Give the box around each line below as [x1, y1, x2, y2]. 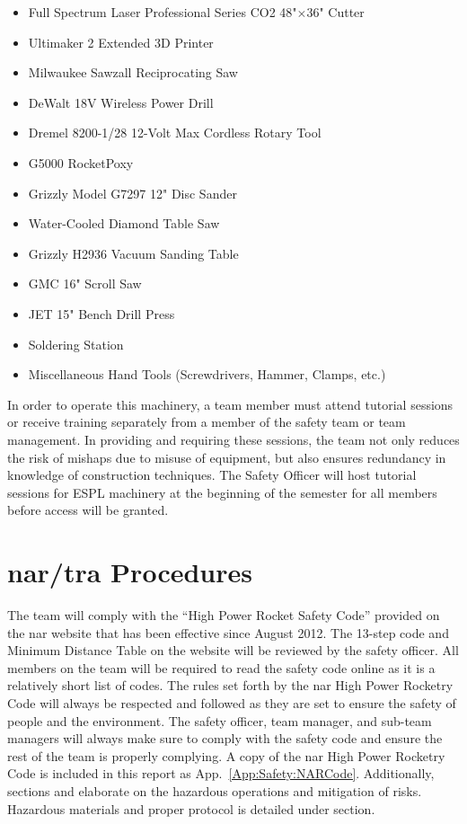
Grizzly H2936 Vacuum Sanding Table [28, 244, 239, 262]
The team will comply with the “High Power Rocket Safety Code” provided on [7, 606, 440, 624]
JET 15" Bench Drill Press [28, 304, 175, 323]
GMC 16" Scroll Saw [28, 274, 142, 293]
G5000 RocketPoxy [28, 153, 134, 172]
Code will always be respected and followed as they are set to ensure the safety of [7, 693, 456, 712]
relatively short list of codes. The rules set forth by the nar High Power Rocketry [7, 676, 454, 695]
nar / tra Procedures [7, 554, 252, 590]
